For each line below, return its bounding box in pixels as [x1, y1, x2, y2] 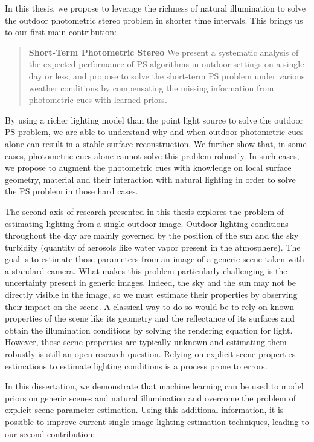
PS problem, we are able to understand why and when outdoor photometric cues [5, 125, 304, 138]
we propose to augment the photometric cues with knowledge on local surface [5, 161, 292, 174]
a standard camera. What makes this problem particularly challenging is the [5, 264, 287, 277]
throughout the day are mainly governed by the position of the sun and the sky [5, 229, 299, 242]
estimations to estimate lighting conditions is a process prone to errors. [5, 359, 268, 372]
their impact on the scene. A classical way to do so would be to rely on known [5, 300, 295, 312]
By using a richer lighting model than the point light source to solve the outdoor [5, 113, 304, 126]
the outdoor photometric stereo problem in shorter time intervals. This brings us [5, 13, 303, 26]
